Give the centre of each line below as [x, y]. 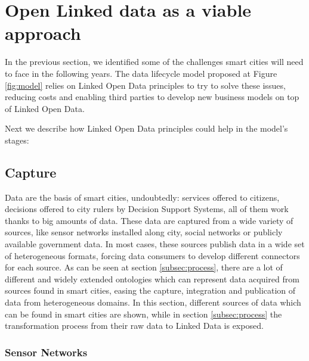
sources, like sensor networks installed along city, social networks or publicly [144, 232]
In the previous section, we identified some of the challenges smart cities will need [154, 62]
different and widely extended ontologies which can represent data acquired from [152, 278]
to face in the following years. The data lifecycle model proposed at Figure [141, 73]
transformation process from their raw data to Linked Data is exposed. [134, 326]
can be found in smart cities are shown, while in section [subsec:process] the [143, 314]
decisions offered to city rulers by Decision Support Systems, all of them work [147, 209]
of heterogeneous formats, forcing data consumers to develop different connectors [152, 255]
